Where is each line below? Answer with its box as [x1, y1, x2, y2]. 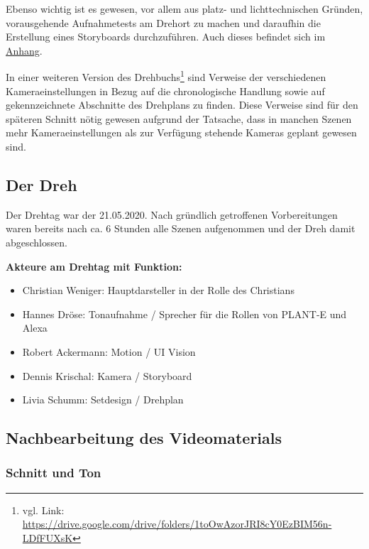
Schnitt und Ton [6, 464, 101, 482]
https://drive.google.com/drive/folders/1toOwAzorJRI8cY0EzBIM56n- [22, 516, 332, 531]
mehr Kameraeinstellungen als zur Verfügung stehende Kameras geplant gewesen [6, 125, 357, 140]
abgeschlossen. [6, 234, 67, 249]
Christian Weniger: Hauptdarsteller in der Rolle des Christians [22, 283, 294, 298]
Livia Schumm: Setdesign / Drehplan [22, 392, 184, 407]
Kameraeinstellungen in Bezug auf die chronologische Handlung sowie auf [6, 83, 325, 98]
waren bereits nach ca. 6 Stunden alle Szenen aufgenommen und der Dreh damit [6, 221, 356, 236]
